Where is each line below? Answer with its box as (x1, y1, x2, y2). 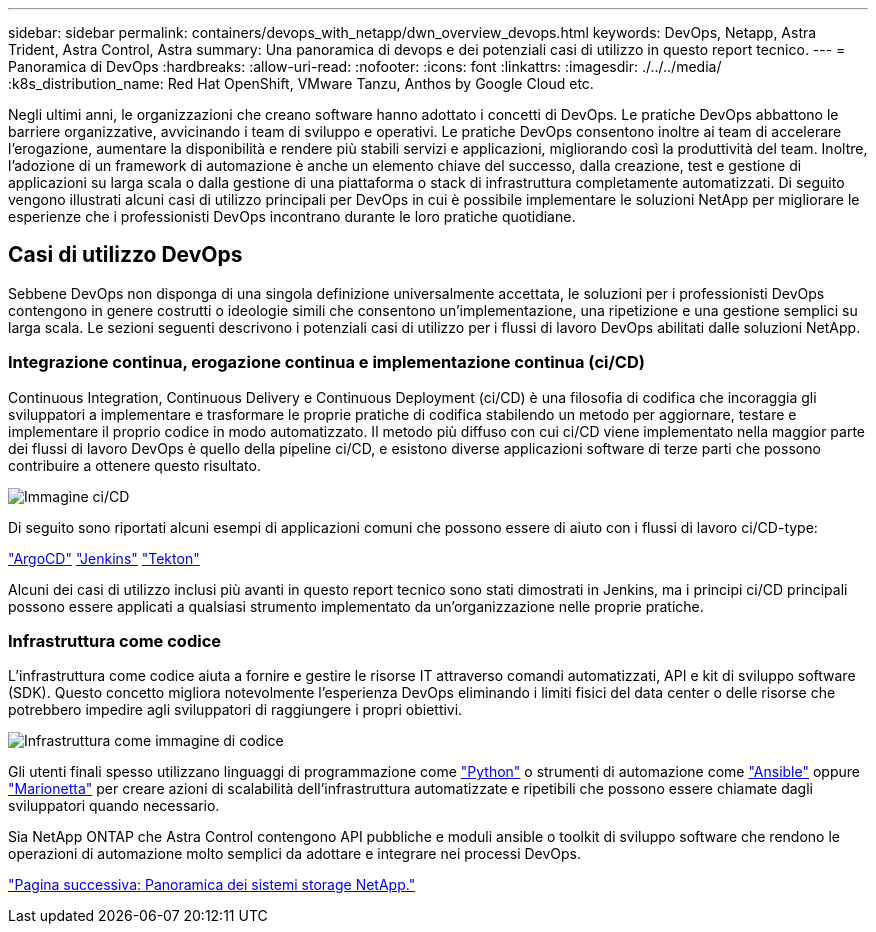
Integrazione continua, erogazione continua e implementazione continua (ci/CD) (8, 352, 645, 373)
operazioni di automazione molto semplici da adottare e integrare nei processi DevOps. (8, 845, 582, 863)
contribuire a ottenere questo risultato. (8, 456, 261, 474)
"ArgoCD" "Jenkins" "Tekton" (8, 549, 200, 567)
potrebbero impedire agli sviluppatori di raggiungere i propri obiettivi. (8, 701, 463, 719)
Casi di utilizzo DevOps (8, 242, 243, 268)
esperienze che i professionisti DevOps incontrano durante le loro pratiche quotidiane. (8, 208, 576, 225)
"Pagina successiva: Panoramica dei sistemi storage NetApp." (8, 876, 416, 894)
